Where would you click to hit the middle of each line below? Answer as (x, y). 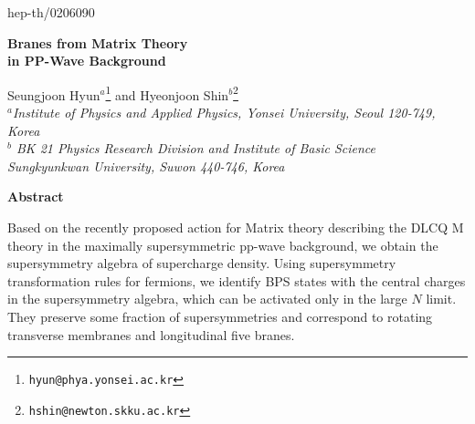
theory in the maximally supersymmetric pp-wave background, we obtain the (223, 245)
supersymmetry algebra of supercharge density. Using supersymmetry (202, 263)
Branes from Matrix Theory (98, 42)
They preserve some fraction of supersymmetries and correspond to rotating (220, 316)
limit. (441, 299)
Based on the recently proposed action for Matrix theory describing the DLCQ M (236, 227)
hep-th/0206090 (51, 12)
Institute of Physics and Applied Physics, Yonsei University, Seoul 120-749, (224, 113)
